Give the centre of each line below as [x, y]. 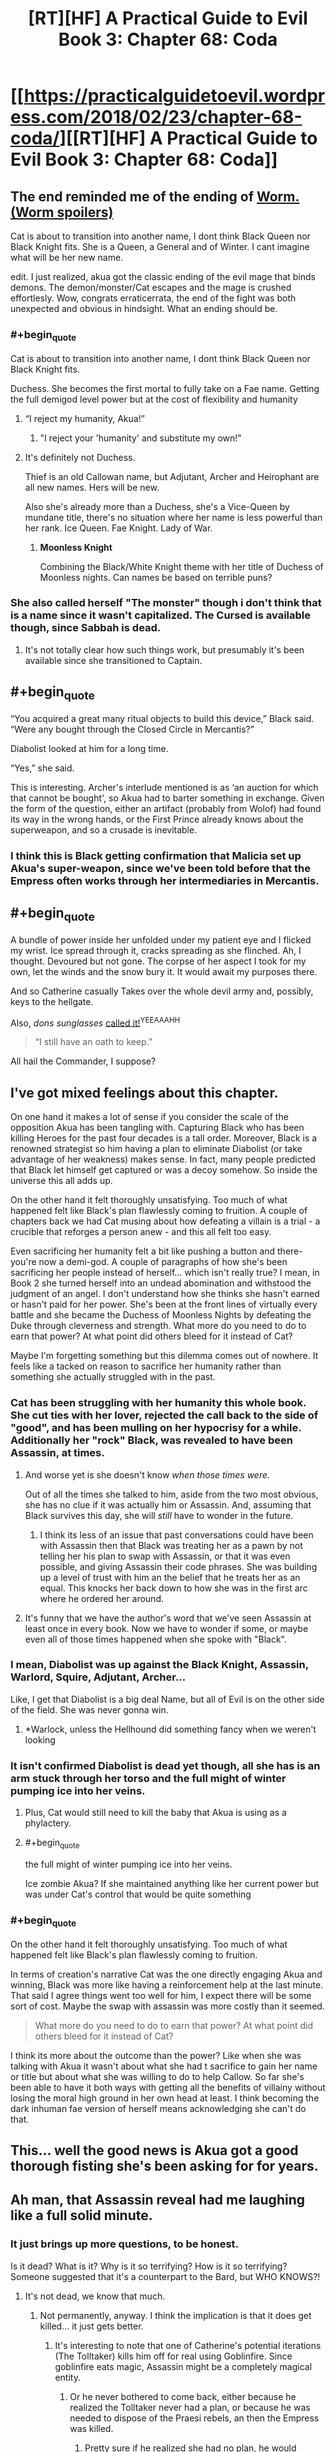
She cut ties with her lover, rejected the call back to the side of [164, 1415]
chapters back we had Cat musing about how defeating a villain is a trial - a [165, 1221]
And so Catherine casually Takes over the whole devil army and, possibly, [162, 991]
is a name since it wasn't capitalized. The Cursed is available [161, 615]
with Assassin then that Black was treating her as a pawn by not [171, 1545]
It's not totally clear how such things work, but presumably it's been [164, 649]
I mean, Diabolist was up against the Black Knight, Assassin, [159, 1665]
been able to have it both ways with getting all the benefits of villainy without [168, 2087]
